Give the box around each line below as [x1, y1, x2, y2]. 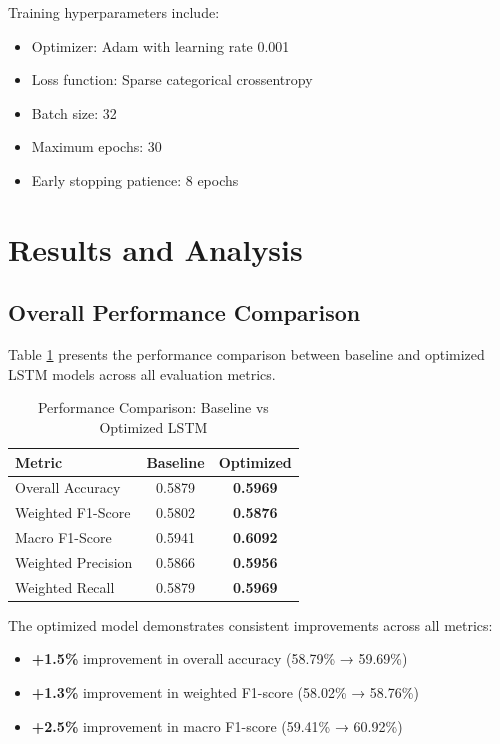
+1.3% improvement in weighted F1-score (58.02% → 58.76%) [31, 682, 419, 703]
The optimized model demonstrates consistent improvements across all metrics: [8, 614, 493, 635]
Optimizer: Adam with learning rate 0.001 [31, 35, 290, 56]
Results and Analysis [8, 228, 303, 269]
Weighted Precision [15, 551, 133, 572]
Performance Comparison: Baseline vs [37, 397, 269, 418]
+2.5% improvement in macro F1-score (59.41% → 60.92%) [31, 715, 403, 736]
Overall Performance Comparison [8, 297, 361, 328]
